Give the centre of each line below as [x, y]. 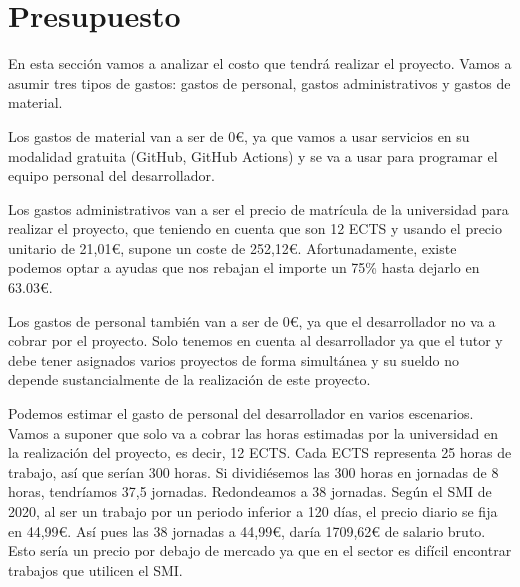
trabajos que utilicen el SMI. [95, 569]
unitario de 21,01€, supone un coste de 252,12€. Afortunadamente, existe [232, 247]
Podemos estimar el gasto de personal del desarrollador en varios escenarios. [241, 413]
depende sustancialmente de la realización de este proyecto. [189, 379]
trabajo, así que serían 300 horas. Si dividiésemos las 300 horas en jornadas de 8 [253, 471]
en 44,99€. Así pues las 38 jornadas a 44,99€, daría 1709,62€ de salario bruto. [247, 530]
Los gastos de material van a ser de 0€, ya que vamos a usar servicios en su [239, 135]
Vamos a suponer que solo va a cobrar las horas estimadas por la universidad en [253, 432]
